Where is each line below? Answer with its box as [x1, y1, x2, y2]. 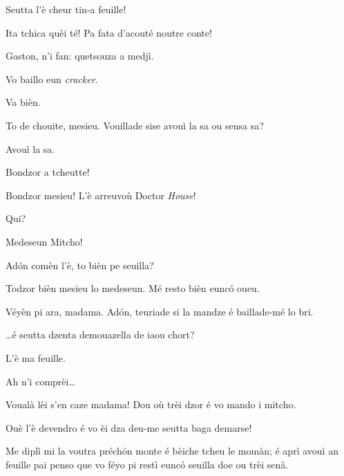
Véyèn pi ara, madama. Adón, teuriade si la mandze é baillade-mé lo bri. [6, 304, 314, 318]
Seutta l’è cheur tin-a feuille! [6, 2, 126, 16]
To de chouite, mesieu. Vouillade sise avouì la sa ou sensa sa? [6, 118, 264, 132]
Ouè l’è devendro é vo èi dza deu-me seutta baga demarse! [6, 420, 252, 434]
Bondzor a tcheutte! [6, 165, 90, 179]
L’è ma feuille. [6, 350, 66, 365]
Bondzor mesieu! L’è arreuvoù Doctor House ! [6, 187, 196, 202]
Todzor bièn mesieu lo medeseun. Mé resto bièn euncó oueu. [6, 281, 260, 295]
